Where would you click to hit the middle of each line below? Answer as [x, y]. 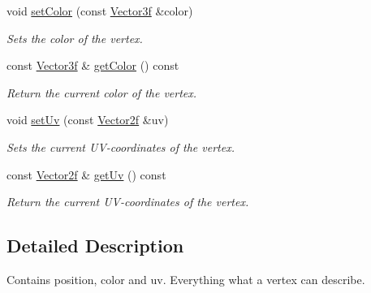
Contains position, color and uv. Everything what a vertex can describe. [186, 279]
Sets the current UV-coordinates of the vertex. [121, 146]
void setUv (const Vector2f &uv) [88, 120]
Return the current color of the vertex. [102, 92]
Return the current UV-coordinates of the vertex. [128, 202]
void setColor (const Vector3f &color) [100, 11]
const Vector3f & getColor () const [93, 65]
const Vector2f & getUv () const [86, 174]
